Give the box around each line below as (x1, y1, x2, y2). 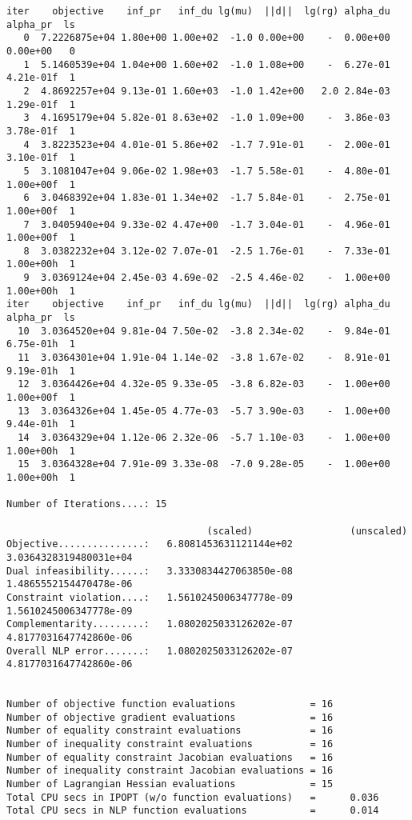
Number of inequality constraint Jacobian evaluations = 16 (6, 765, 334, 777)
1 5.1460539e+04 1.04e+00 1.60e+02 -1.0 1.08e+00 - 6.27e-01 (23, 58, 390, 70)
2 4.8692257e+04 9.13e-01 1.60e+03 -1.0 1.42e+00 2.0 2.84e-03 (23, 85, 390, 97)
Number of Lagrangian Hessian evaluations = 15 (6, 778, 334, 790)
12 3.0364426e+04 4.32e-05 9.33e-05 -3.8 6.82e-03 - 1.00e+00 (18, 378, 390, 390)
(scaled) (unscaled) (206, 525, 408, 537)
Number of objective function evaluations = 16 (6, 698, 334, 710)
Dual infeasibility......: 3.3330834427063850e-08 (6, 565, 293, 577)
